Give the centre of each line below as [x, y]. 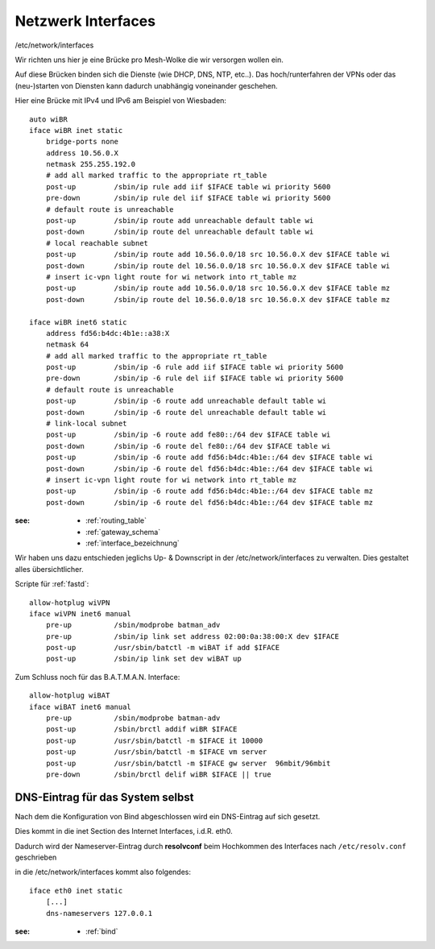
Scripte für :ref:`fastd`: [52, 584]
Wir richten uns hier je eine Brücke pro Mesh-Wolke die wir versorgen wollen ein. [149, 60]
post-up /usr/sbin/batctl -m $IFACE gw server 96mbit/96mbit [188, 763]
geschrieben [36, 857]
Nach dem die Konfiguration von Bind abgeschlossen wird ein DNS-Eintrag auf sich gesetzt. [168, 816]
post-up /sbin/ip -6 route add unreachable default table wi [186, 401]
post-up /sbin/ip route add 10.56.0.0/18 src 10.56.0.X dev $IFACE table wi [218, 255]
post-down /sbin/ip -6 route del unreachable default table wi [186, 412]
